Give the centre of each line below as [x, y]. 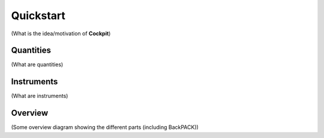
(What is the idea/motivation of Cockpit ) [61, 33]
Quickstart [38, 16]
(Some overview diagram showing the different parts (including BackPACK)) [105, 127]
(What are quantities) [37, 65]
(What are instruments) [40, 96]
